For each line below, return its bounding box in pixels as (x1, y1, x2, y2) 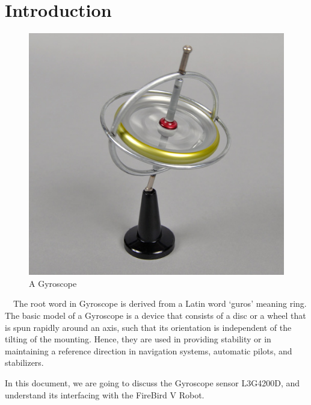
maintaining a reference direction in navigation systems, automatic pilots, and (5, 344, 292, 357)
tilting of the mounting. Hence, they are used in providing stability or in (5, 333, 271, 345)
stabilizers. (5, 356, 44, 369)
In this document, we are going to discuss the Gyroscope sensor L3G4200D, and (5, 376, 300, 389)
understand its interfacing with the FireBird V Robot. (5, 388, 205, 401)
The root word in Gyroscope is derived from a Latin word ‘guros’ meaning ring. (13, 297, 307, 310)
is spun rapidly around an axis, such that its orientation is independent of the (5, 321, 292, 333)
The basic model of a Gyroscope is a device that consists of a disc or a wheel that (5, 309, 306, 321)
